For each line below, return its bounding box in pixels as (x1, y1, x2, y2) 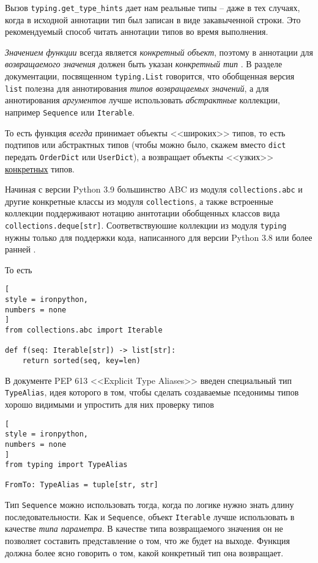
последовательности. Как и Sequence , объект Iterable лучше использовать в (5, 510, 295, 523)
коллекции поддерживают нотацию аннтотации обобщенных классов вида (5, 207, 280, 219)
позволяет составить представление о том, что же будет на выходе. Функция (5, 534, 290, 547)
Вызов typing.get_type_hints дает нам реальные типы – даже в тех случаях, (5, 1, 300, 13)
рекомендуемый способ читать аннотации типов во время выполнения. (5, 25, 268, 38)
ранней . (5, 243, 36, 256)
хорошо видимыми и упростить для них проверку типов (5, 397, 214, 410)
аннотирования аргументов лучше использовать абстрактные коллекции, (5, 94, 280, 106)
